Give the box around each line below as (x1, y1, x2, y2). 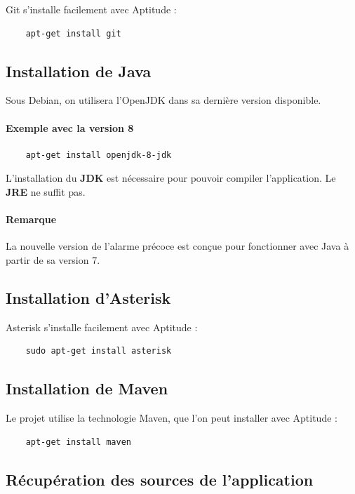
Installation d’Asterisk (6, 286, 171, 308)
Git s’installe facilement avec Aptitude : (6, 2, 177, 16)
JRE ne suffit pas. (6, 184, 86, 199)
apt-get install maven (25, 436, 131, 447)
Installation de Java (6, 60, 152, 81)
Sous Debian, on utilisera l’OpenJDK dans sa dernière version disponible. (6, 93, 321, 107)
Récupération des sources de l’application (6, 468, 314, 490)
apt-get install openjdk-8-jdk (25, 149, 172, 160)
